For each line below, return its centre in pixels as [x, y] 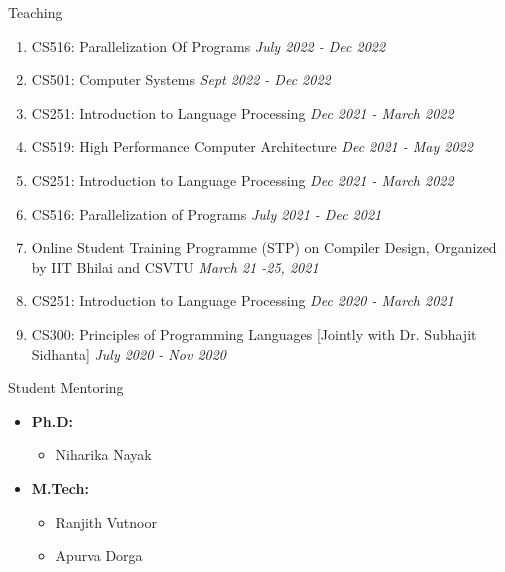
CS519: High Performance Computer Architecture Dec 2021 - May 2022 [252, 146]
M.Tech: [60, 487]
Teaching [35, 12]
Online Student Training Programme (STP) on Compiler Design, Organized [264, 247]
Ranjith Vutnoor [106, 521]
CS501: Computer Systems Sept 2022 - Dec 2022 [181, 79]
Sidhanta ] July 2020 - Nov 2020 [128, 353]
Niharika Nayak [103, 454]
